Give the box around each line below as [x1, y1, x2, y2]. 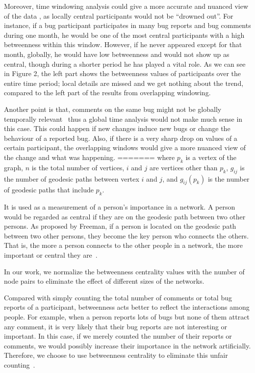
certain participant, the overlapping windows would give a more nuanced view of [4, 142, 246, 153]
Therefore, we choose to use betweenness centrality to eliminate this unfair [4, 350, 228, 360]
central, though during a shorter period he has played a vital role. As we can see [4, 58, 246, 69]
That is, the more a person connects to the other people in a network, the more [4, 240, 243, 250]
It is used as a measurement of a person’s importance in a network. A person [4, 202, 235, 212]
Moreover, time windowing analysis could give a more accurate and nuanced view [4, 1, 249, 11]
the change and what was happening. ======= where [4, 152, 175, 162]
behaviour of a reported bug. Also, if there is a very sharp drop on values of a [4, 133, 237, 143]
